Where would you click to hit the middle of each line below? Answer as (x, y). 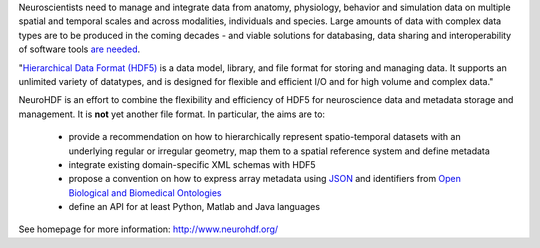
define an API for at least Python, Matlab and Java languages (194, 207)
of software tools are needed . (79, 49)
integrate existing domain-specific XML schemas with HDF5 (192, 164)
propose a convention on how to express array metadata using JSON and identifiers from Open (265, 179)
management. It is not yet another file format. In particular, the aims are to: (171, 114)
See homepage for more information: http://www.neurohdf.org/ (148, 229)
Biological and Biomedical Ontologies (145, 192)
